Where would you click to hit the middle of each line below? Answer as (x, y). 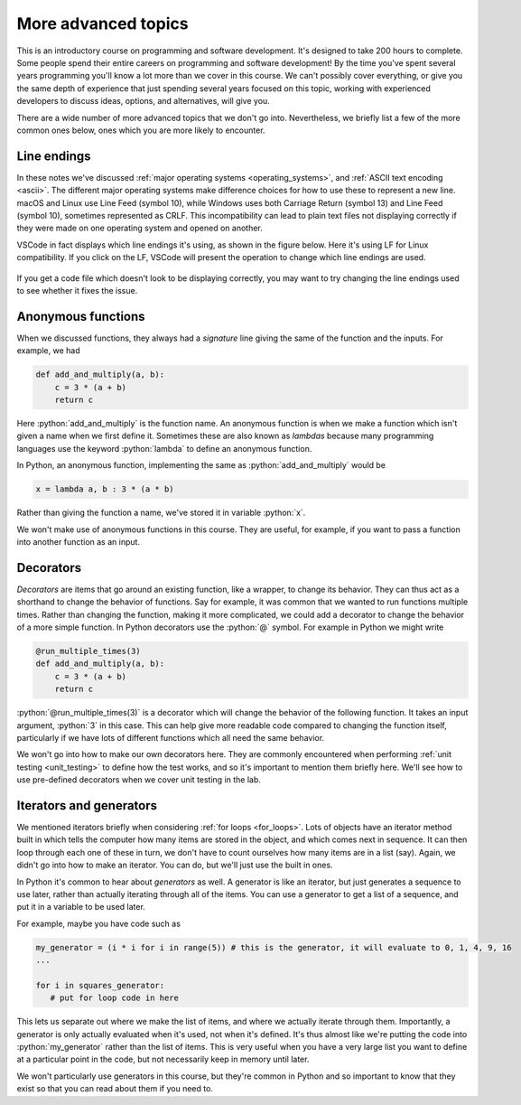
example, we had (48, 351)
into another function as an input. (78, 541)
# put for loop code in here (115, 998)
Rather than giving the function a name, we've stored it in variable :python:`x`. (161, 513)
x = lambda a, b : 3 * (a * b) (105, 489)
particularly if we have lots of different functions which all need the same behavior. (171, 737)
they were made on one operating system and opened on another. (140, 228)
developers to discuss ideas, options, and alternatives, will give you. (143, 101)
